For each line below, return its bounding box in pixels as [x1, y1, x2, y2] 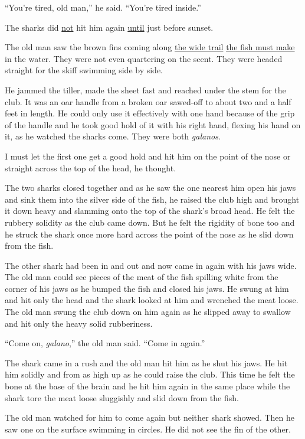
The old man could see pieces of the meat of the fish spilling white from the [5, 271, 278, 283]
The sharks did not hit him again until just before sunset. [5, 21, 214, 33]
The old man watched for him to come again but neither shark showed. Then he [5, 411, 295, 424]
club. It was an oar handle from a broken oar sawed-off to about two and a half [5, 95, 291, 108]
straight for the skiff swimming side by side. [5, 64, 163, 76]
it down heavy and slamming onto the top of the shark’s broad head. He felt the [5, 204, 295, 217]
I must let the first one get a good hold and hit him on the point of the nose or [5, 149, 291, 162]
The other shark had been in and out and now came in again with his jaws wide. [5, 259, 297, 271]
